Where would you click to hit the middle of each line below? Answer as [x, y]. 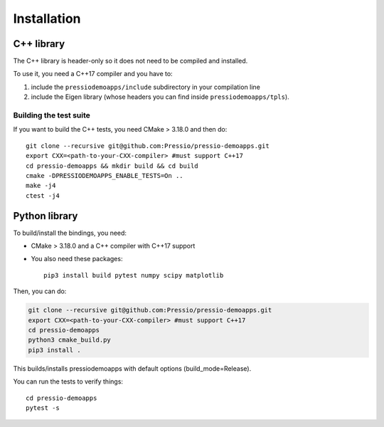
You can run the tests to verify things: [68, 381]
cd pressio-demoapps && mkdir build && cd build [112, 166]
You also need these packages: [77, 259]
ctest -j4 [43, 195]
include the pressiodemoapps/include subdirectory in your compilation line [146, 87]
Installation [47, 19]
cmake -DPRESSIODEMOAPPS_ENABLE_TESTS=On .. [105, 175]
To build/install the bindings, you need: [70, 233]
